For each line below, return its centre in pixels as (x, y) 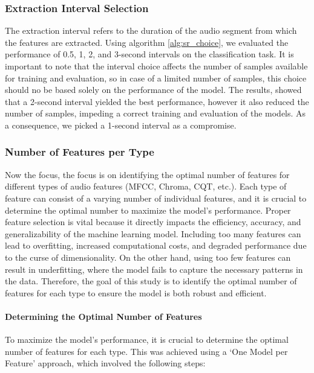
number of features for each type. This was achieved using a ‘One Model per (146, 351)
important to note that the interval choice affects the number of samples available (156, 66)
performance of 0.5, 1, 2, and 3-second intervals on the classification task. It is (149, 54)
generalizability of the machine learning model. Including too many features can (153, 233)
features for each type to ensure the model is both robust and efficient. (136, 292)
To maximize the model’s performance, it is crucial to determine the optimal (147, 340)
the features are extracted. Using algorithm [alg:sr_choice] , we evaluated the (147, 42)
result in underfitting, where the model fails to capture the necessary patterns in (154, 269)
